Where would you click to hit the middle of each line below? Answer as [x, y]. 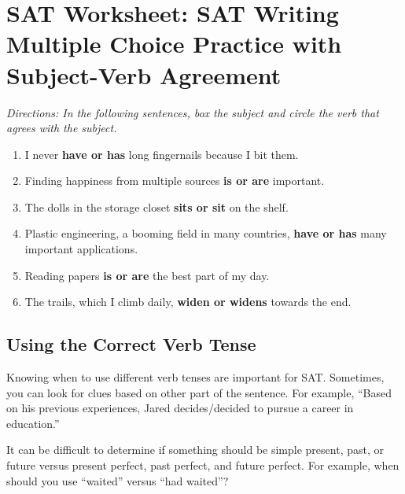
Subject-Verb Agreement [144, 74]
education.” [33, 423]
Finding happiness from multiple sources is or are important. [175, 181]
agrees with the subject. [62, 128]
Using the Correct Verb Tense [131, 344]
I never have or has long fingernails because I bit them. [162, 154]
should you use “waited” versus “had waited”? [118, 480]
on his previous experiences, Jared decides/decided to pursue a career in [180, 408]
